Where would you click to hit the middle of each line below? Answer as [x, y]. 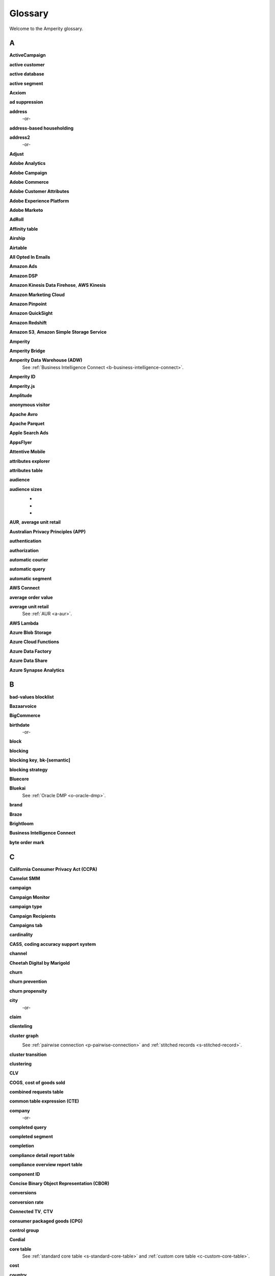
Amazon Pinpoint [28, 304]
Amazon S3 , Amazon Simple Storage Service [58, 332]
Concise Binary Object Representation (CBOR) [59, 1183]
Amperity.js [22, 386]
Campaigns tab [26, 925]
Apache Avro [23, 414]
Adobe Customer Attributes [39, 191]
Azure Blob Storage [31, 632]
